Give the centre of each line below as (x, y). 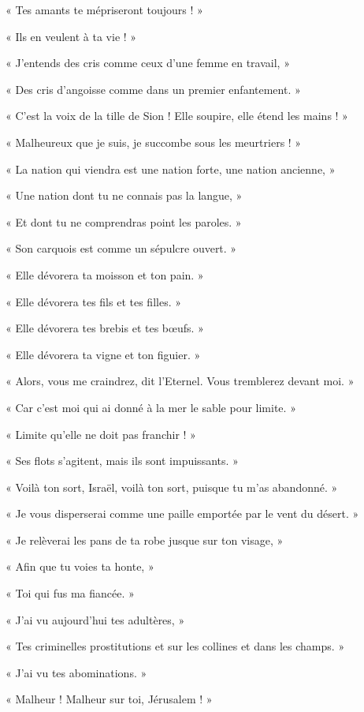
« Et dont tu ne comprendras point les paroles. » (124, 221)
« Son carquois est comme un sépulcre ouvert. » (121, 248)
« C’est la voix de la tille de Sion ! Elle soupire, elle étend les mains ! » (177, 116)
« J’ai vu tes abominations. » (76, 672)
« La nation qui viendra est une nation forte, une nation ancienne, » (171, 169)
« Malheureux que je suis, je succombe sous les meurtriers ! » (154, 142)
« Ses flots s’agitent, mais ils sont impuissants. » (122, 461)
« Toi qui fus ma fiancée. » (70, 593)
